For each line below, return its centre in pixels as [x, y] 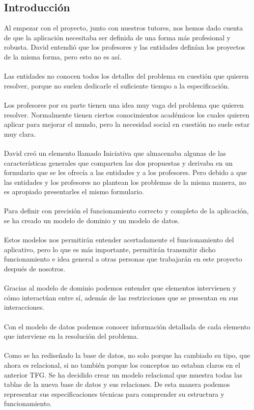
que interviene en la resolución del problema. [71, 336]
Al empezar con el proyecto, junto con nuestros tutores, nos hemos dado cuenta [124, 28]
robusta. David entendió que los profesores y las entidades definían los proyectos [125, 47]
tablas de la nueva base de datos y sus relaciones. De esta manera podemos [117, 384]
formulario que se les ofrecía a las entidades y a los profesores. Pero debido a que [126, 172]
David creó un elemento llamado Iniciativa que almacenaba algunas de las [115, 153]
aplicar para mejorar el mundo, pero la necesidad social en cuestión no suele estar [127, 124]
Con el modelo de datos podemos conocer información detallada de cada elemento [127, 326]
